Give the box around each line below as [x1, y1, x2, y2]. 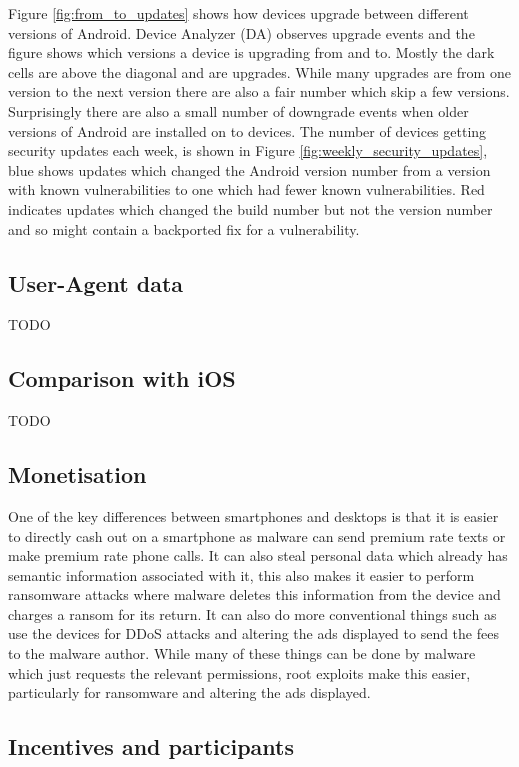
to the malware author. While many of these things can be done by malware [8, 643, 476, 664]
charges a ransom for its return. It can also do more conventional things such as [8, 603, 497, 624]
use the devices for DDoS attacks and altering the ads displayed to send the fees [8, 623, 499, 644]
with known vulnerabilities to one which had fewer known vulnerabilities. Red [8, 179, 485, 200]
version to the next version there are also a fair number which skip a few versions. [8, 81, 510, 102]
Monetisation [8, 459, 147, 490]
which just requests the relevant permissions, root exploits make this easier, [8, 662, 471, 683]
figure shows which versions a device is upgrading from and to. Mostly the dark [8, 42, 495, 63]
